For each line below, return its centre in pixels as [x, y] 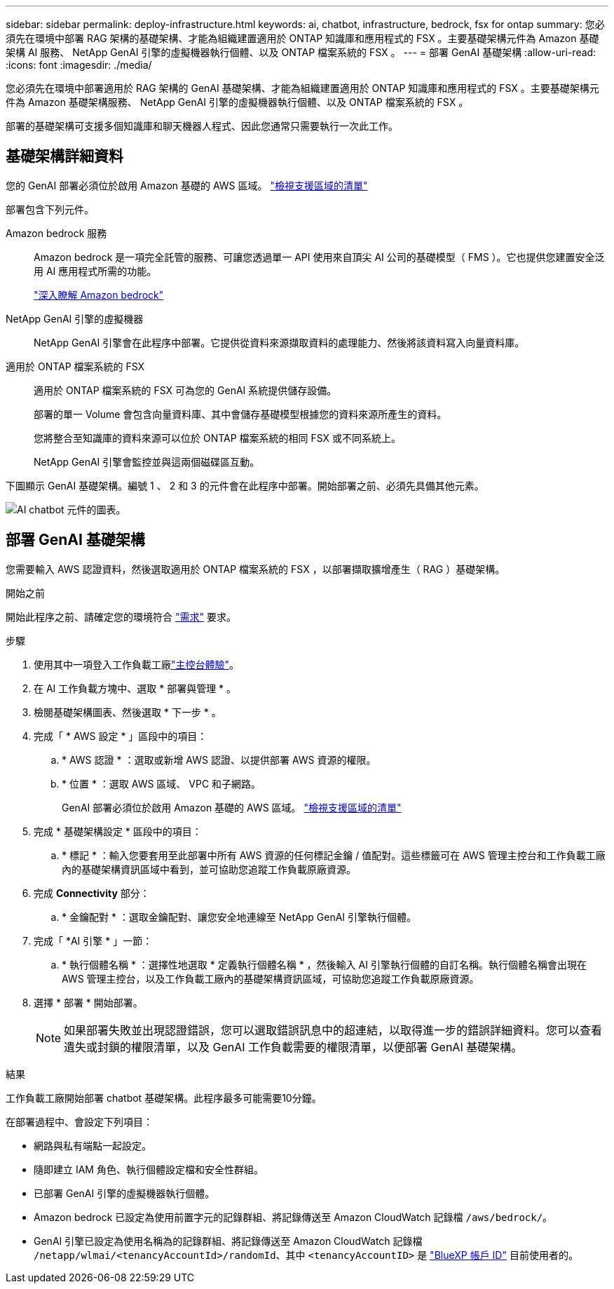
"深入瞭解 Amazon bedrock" [99, 295]
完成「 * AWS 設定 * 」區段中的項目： [121, 736]
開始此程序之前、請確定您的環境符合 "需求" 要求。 [121, 616]
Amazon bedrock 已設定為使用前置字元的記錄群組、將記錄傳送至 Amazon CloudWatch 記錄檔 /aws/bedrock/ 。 [293, 1217]
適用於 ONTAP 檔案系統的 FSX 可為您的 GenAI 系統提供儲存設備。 [185, 390]
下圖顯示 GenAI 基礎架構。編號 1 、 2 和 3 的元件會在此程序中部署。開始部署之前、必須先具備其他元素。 [245, 485]
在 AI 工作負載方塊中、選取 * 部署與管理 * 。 [135, 688]
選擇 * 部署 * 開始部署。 [88, 1002]
